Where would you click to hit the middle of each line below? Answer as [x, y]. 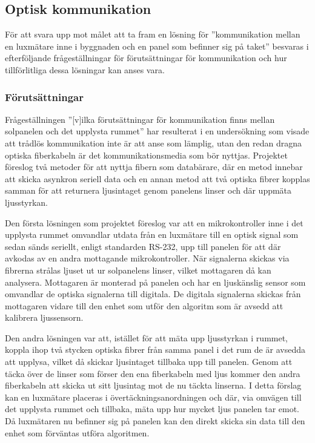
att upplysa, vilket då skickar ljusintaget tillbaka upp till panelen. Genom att [149, 362]
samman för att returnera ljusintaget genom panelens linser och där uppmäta [148, 190]
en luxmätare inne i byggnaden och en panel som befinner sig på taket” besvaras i [157, 46]
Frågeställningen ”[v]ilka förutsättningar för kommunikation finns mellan [140, 119]
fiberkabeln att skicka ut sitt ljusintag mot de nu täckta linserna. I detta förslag [153, 385]
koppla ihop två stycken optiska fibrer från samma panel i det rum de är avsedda [155, 349]
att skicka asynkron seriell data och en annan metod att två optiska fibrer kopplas [157, 178]
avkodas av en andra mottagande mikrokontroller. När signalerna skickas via [147, 258]
